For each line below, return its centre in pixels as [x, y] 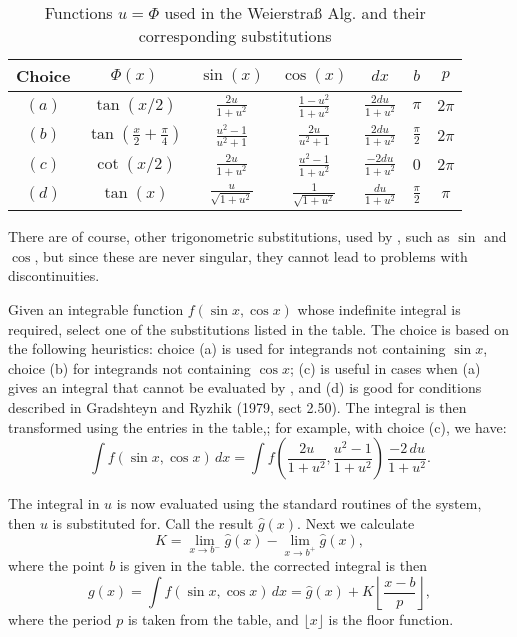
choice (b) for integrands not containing [129, 367]
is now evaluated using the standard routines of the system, [299, 503]
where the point [56, 565]
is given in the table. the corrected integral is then [273, 565]
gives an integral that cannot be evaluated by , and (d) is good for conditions [245, 387]
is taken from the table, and [213, 618]
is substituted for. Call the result [153, 522]
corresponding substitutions [235, 35]
